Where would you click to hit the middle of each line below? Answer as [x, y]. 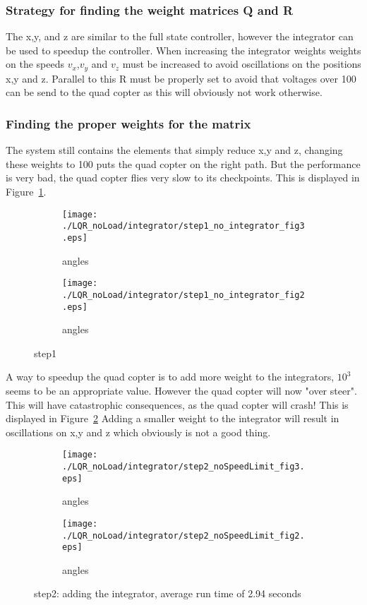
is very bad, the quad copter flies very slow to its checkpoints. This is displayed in [183, 178]
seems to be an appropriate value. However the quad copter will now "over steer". [181, 390]
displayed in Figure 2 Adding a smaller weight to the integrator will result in [173, 418]
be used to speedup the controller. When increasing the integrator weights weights [183, 50]
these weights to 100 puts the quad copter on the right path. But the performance [183, 163]
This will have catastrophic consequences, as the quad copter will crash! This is [177, 404]
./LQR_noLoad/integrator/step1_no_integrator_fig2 [183, 295]
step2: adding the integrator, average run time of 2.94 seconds [168, 593]
